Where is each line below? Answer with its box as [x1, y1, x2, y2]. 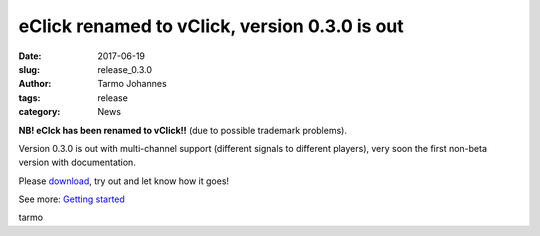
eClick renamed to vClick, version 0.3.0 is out [18, 15, 404, 37]
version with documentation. [18, 156, 137, 169]
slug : [18, 63, 40, 75]
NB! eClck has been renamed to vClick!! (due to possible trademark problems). [18, 124, 347, 136]
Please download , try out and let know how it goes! [18, 175, 230, 187]
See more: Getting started [18, 193, 125, 205]
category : [18, 106, 61, 118]
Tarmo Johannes [97, 78, 167, 90]
